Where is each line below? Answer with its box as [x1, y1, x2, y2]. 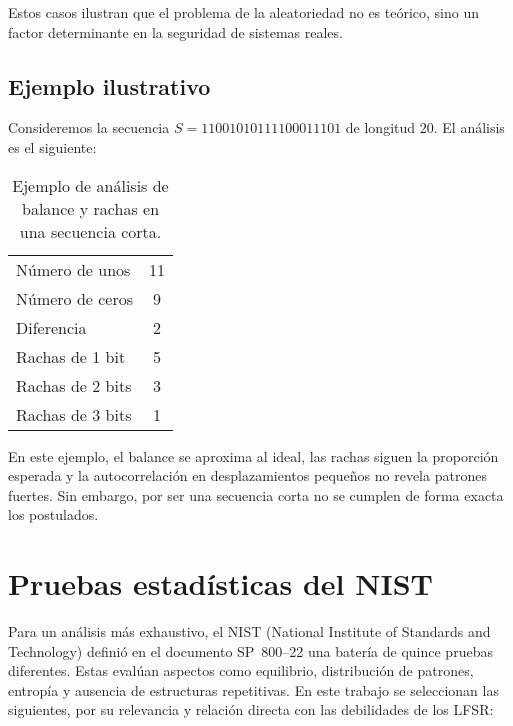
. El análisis [433, 117, 505, 138]
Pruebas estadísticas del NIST [8, 563, 433, 604]
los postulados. [8, 504, 99, 525]
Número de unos [16, 257, 131, 281]
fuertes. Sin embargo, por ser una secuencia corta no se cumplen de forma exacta [8, 484, 504, 505]
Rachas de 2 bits [16, 373, 132, 397]
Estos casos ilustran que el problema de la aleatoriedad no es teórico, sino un [8, 2, 480, 22]
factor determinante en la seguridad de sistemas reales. [8, 21, 343, 42]
